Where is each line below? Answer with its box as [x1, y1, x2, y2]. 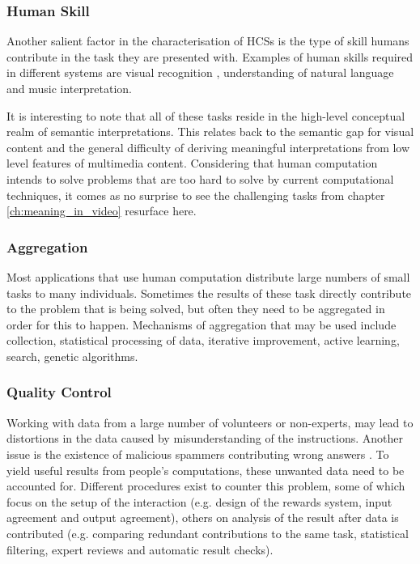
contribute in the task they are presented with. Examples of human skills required [6, 48, 414, 65]
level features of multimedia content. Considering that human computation [6, 155, 378, 172]
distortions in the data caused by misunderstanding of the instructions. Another [6, 430, 403, 447]
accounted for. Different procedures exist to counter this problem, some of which [6, 477, 405, 494]
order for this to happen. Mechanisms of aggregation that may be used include [6, 316, 397, 333]
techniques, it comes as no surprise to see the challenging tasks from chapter [6, 186, 385, 203]
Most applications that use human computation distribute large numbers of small [6, 268, 410, 285]
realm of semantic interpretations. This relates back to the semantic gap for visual [6, 123, 414, 140]
